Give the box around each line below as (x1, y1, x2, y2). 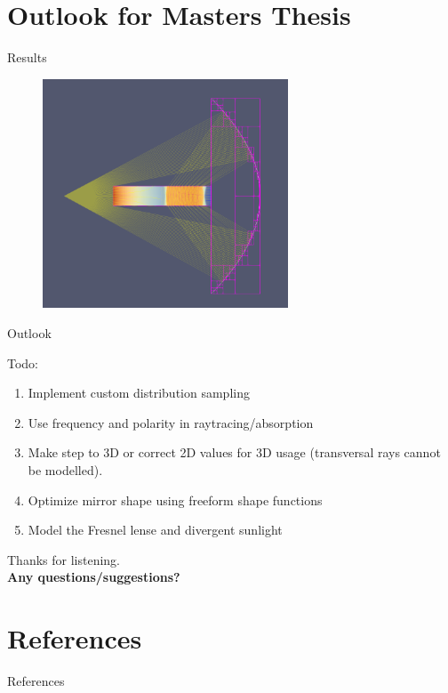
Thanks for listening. (7, 550, 120, 568)
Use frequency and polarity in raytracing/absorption (28, 413, 314, 431)
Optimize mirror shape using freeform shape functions (28, 490, 323, 509)
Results (7, 48, 47, 67)
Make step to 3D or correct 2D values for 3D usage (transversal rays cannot (28, 443, 441, 462)
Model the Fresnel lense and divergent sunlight (28, 520, 283, 539)
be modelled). (28, 460, 103, 479)
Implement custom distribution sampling (28, 383, 250, 402)
